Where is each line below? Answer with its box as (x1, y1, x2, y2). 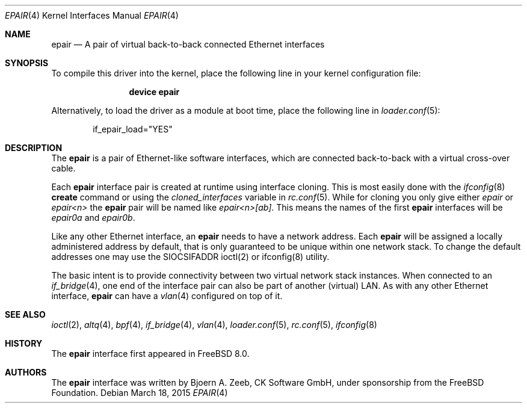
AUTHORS (5, 367, 47, 377)
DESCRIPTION (5, 143, 63, 153)
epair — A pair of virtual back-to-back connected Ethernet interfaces (51, 39, 325, 49)
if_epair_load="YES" (93, 124, 173, 134)
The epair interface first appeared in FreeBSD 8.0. (51, 348, 250, 359)
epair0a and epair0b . (51, 212, 135, 223)
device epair (129, 87, 180, 97)
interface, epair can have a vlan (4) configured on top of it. (51, 291, 283, 301)
